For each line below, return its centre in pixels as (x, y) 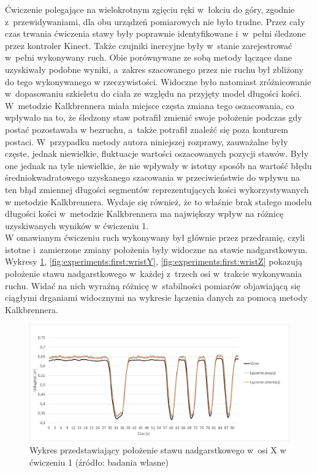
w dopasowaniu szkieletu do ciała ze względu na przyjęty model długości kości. (154, 93)
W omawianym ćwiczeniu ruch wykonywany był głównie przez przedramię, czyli (155, 237)
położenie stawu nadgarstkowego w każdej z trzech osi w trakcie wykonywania (154, 274)
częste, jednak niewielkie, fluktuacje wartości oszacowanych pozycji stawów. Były (157, 153)
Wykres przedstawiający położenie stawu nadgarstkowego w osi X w (158, 449)
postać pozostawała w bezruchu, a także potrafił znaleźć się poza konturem (147, 129)
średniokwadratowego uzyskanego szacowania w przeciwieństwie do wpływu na (153, 177)
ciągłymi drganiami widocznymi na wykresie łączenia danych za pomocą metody (156, 297)
